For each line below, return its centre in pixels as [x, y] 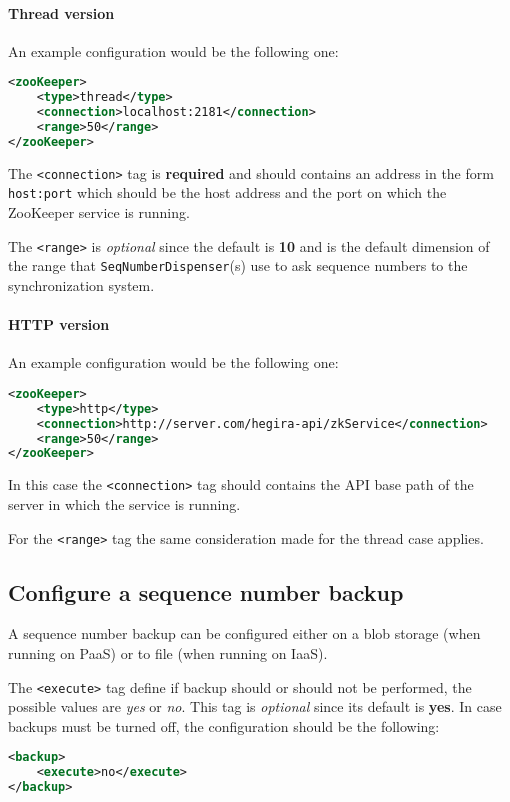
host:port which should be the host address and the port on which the [227, 192]
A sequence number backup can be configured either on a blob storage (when [244, 633]
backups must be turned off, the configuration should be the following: [224, 725]
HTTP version [59, 324]
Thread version [61, 12]
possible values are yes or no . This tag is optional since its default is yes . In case [255, 706]
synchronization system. [81, 284]
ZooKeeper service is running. [99, 212]
